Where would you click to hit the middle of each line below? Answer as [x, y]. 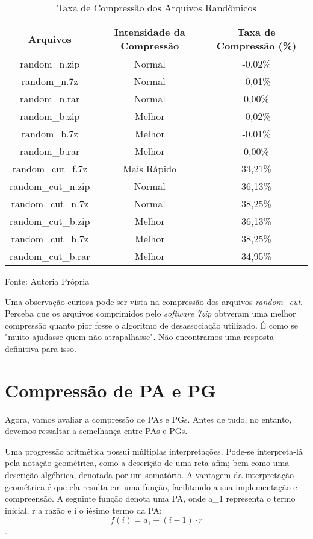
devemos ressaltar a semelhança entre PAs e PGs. [96, 431]
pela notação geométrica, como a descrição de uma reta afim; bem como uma [147, 463]
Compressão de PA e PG [110, 390]
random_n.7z [50, 81]
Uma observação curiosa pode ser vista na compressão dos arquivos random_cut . [154, 301]
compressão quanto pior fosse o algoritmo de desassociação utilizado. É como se [151, 325]
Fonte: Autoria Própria [47, 281]
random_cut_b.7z [50, 238]
